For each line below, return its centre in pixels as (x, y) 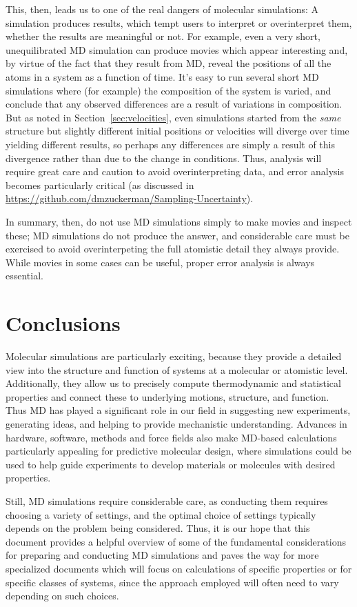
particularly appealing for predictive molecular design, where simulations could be (178, 451)
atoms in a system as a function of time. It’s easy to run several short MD (162, 76)
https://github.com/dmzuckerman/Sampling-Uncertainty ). (130, 198)
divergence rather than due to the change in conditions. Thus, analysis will (164, 158)
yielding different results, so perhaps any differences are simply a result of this (171, 144)
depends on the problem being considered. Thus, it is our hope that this (158, 528)
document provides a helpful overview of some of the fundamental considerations (176, 541)
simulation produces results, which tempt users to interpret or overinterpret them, (179, 22)
